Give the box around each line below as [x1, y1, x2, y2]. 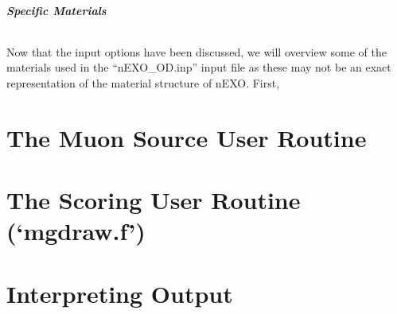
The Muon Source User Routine [6, 121, 367, 153]
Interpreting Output [6, 277, 233, 309]
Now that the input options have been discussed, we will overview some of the [6, 43, 387, 60]
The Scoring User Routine [6, 184, 301, 216]
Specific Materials [6, 2, 107, 18]
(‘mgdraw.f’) [6, 215, 146, 247]
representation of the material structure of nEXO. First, [6, 74, 280, 91]
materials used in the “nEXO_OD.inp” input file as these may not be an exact [6, 59, 391, 76]
